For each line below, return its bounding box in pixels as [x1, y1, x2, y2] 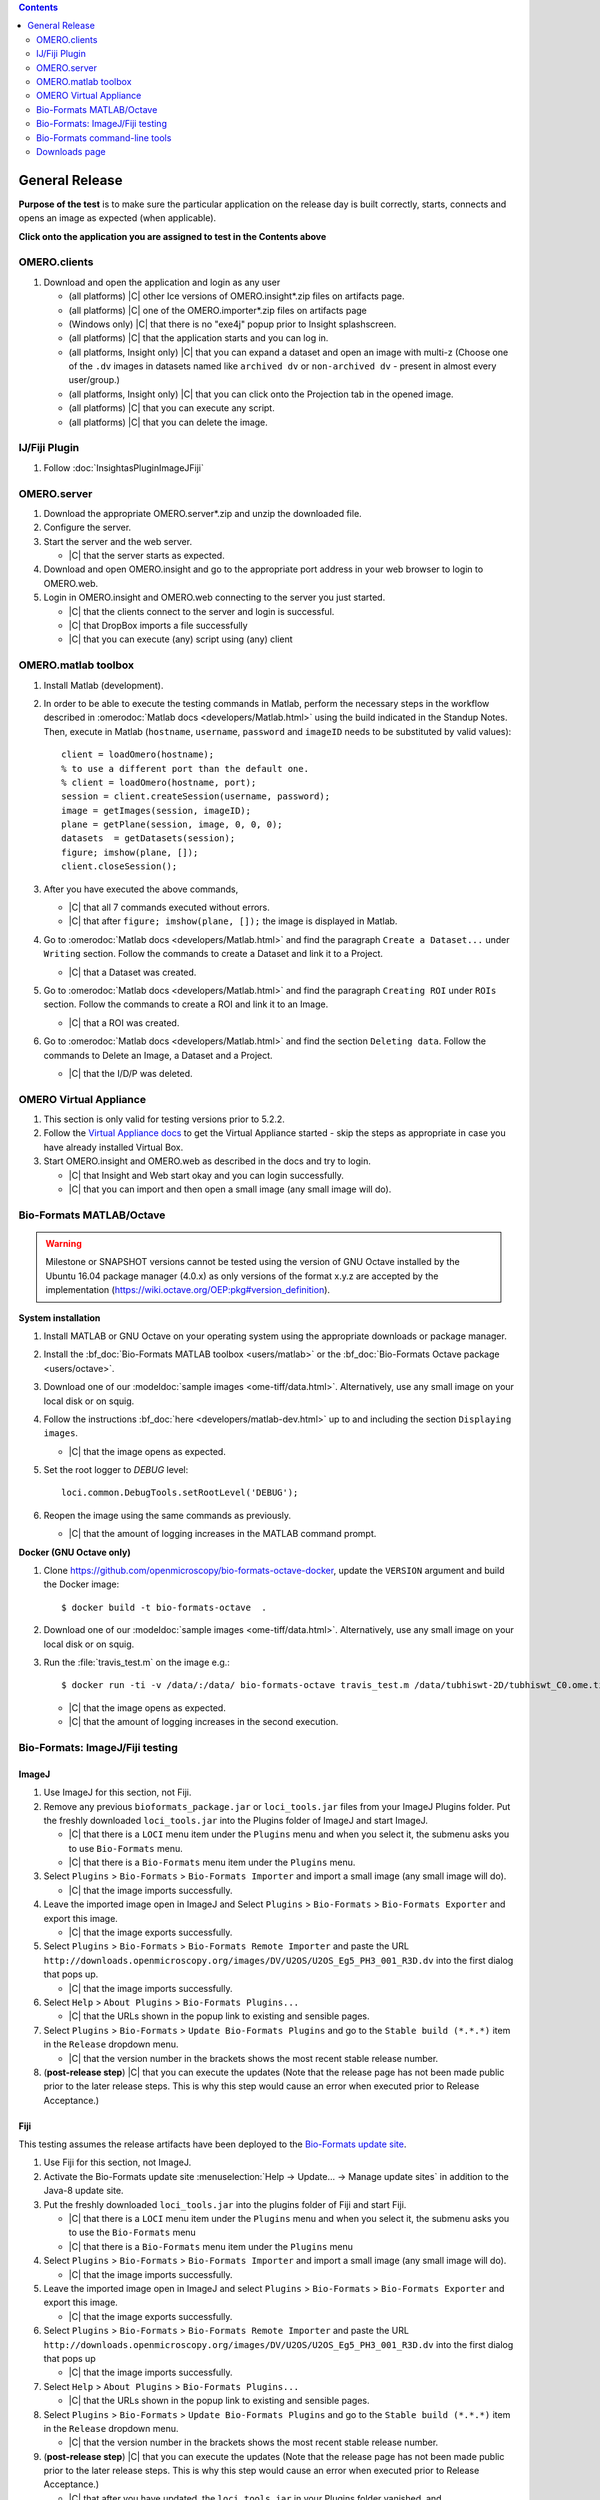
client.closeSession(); [61, 861, 178, 872]
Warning [45, 1238, 82, 1249]
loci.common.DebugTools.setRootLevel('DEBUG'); [61, 1487, 299, 1499]
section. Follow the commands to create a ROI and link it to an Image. [43, 998, 329, 1010]
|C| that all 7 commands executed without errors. [68, 901, 270, 914]
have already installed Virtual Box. [43, 1141, 184, 1153]
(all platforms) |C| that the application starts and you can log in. [68, 332, 329, 344]
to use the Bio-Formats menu [68, 2226, 197, 2239]
